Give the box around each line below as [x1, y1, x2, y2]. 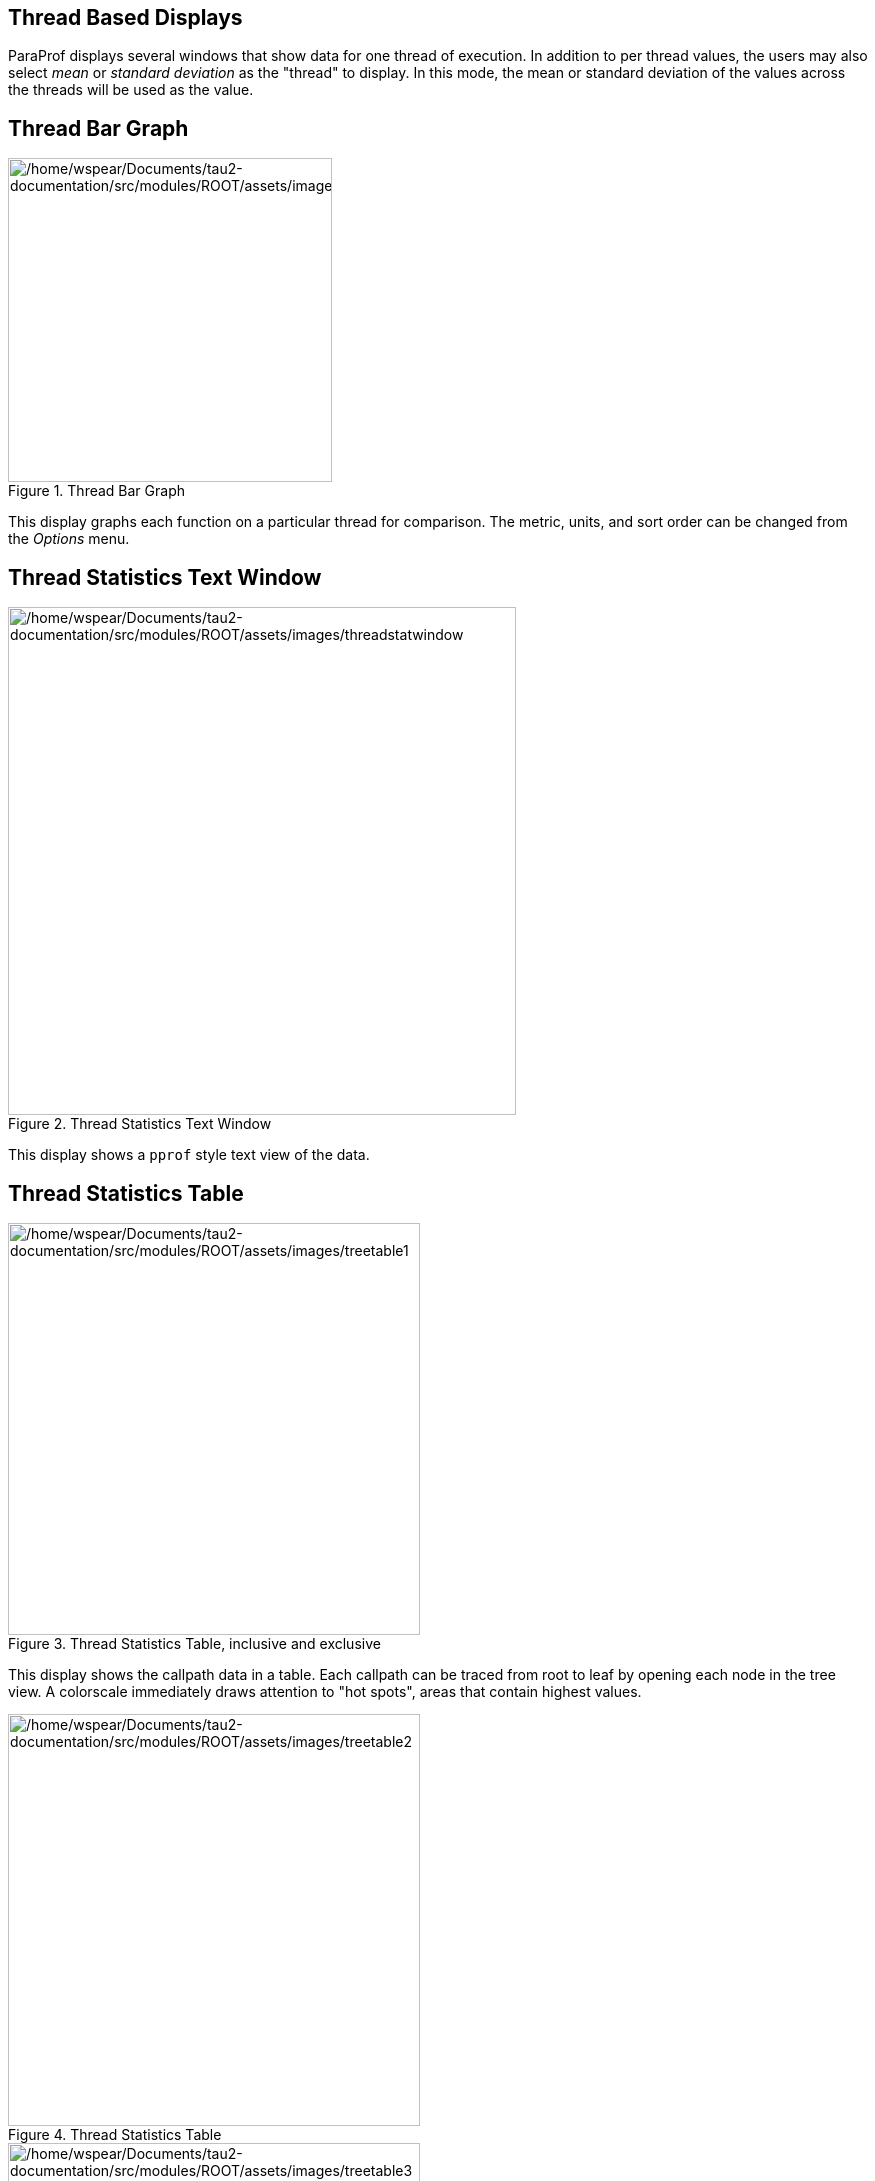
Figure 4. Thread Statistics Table [8, 2125, 222, 2143]
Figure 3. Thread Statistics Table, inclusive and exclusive [8, 1634, 381, 1652]
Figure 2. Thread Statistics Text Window [8, 1115, 272, 1133]
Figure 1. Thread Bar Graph [8, 482, 186, 500]
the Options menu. [8, 530, 130, 548]
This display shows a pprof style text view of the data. [8, 1146, 370, 1164]
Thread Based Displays [8, 5, 243, 30]
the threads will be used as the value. [8, 81, 254, 99]
